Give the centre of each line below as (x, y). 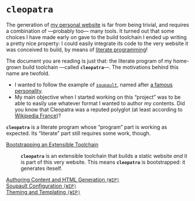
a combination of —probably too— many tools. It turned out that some (90, 31)
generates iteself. (41, 168)
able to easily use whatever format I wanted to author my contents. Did (100, 103)
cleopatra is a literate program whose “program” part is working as (87, 127)
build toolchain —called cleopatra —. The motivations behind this (101, 67)
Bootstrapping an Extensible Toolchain (52, 144)
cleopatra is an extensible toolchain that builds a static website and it (104, 155)
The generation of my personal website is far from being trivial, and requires (98, 25)
